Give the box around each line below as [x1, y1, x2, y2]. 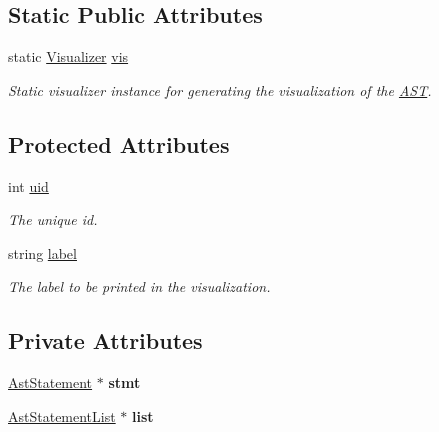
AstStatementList [8, 405, 116, 426]
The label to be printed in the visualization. [8, 276, 271, 297]
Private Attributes [8, 325, 203, 356]
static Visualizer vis [8, 46, 129, 67]
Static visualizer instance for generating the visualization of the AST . [8, 79, 432, 100]
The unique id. [8, 209, 98, 230]
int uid [8, 175, 49, 196]
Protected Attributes [8, 128, 230, 159]
